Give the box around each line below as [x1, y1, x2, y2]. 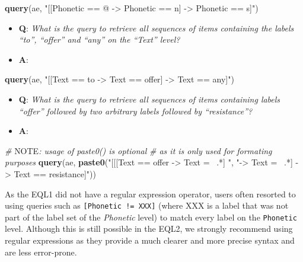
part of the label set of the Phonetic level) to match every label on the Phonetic [5, 210, 297, 223]
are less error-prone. [5, 245, 77, 258]
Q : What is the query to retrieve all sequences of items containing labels [18, 92, 280, 105]
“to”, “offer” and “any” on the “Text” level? [18, 33, 180, 46]
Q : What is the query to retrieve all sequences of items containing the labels [18, 21, 294, 34]
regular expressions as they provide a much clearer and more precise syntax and [5, 234, 295, 247]
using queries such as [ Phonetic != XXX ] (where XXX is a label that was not [5, 199, 289, 212]
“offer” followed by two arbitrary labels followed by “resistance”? [18, 104, 253, 117]
